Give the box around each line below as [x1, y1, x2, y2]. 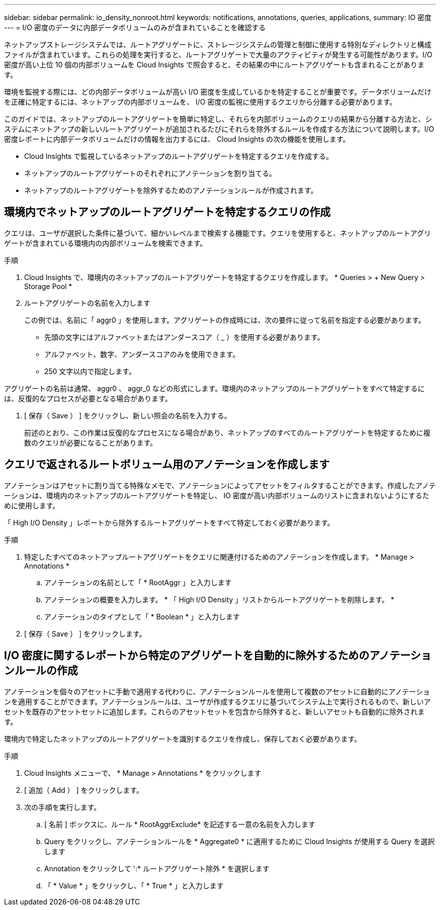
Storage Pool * [24, 282, 72, 291]
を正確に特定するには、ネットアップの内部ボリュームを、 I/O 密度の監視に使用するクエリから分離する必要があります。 [4, 98, 397, 106]
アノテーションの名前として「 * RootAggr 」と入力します [44, 578, 232, 587]
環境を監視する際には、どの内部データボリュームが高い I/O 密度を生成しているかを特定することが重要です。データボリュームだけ [4, 87, 431, 96]
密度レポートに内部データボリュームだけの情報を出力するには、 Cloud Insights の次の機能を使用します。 [4, 135, 350, 143]
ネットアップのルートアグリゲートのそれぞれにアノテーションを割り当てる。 [24, 169, 276, 177]
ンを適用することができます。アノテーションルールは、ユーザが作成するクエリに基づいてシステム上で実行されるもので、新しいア [4, 697, 431, 706]
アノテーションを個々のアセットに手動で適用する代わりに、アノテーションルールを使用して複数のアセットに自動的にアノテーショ [4, 687, 430, 696]
